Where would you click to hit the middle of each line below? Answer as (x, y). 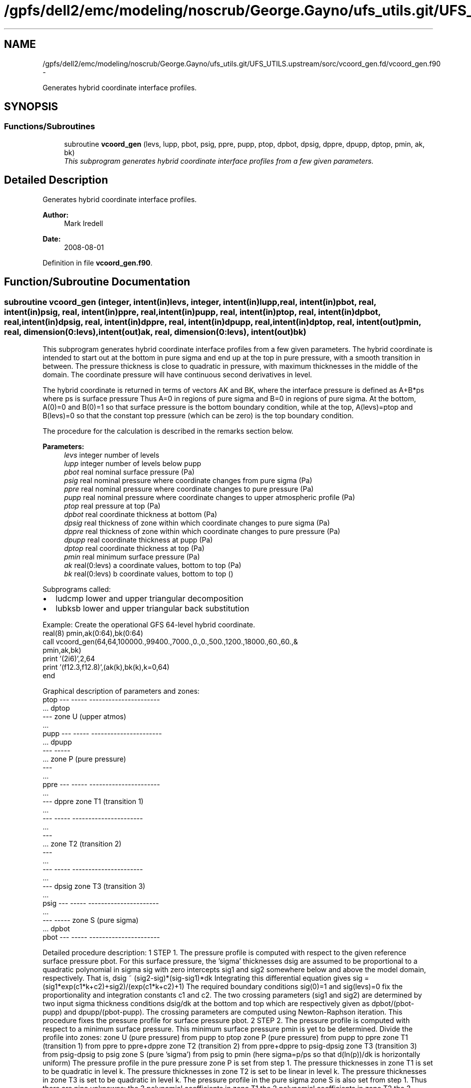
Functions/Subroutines (50, 127)
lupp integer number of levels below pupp (133, 463)
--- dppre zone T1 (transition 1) (93, 801)
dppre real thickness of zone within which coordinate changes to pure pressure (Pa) (202, 531)
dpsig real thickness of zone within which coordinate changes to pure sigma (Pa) (197, 523)
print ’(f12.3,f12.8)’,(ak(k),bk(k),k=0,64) (106, 667)
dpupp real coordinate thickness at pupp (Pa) (138, 540)
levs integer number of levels (112, 455)
